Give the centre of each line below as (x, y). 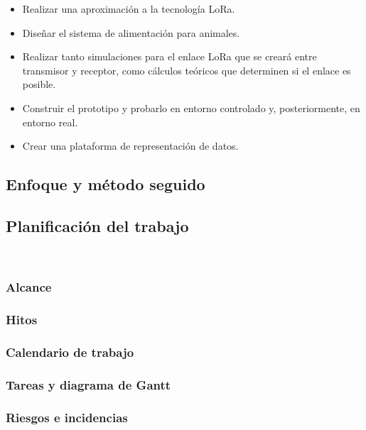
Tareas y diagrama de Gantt (88, 384)
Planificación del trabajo (97, 225)
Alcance (29, 287)
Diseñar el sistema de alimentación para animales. (131, 32)
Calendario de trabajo (70, 352)
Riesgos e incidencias (67, 417)
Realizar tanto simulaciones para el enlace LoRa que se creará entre (169, 56)
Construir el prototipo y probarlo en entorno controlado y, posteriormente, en (191, 107)
